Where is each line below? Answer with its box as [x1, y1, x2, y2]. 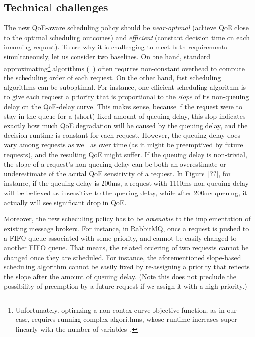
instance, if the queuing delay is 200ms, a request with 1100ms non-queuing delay [4, 178, 249, 188]
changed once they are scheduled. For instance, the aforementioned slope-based [4, 252, 241, 262]
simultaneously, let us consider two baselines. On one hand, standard [4, 51, 211, 61]
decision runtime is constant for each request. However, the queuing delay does [4, 130, 240, 140]
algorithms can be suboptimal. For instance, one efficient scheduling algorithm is [4, 82, 246, 92]
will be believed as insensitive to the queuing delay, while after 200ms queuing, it [4, 187, 247, 197]
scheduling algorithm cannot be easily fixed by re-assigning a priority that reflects [4, 262, 250, 272]
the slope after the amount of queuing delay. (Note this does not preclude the [4, 271, 236, 281]
